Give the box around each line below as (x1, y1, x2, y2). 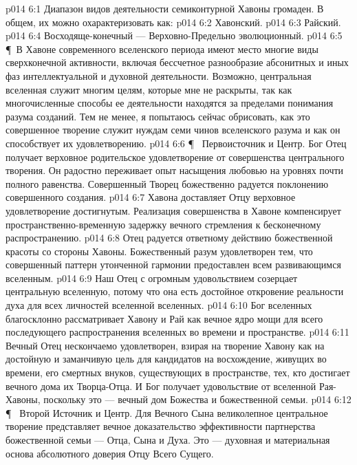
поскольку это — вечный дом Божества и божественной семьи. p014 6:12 (43, 392, 351, 407)
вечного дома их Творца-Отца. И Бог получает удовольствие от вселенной (6, 378, 316, 393)
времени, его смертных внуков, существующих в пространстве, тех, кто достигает (6, 365, 350, 380)
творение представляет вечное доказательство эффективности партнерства (6, 419, 316, 433)
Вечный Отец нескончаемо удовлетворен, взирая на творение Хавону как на (6, 338, 325, 352)
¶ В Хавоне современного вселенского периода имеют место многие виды (6, 41, 318, 56)
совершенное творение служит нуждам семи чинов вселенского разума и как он (6, 122, 340, 137)
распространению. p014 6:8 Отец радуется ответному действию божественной (6, 230, 333, 245)
